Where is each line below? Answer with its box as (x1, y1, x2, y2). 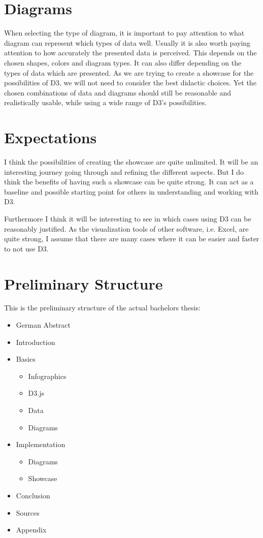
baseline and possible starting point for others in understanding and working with (4, 186, 258, 197)
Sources (16, 507, 40, 518)
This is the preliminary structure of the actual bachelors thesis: (4, 302, 201, 313)
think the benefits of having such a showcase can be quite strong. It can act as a (4, 176, 254, 187)
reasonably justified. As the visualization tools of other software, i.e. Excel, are (4, 223, 249, 234)
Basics (16, 354, 36, 364)
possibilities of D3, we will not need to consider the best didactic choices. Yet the (4, 77, 256, 88)
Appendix (16, 524, 47, 535)
